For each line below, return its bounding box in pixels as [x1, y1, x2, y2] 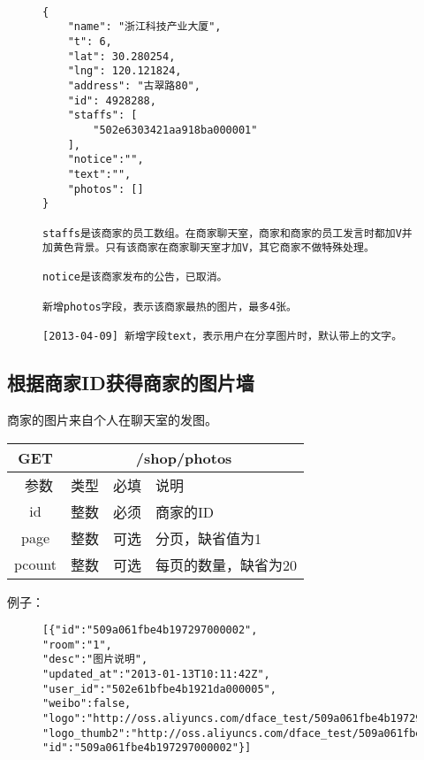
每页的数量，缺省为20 [155, 554, 298, 575]
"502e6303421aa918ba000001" [93, 123, 258, 136]
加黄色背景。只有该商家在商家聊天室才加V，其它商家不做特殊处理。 [42, 242, 375, 255]
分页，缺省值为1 [155, 527, 262, 549]
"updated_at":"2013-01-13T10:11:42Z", [42, 668, 270, 681]
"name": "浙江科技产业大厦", [67, 20, 222, 34]
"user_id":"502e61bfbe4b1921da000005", [42, 682, 276, 695]
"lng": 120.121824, [67, 65, 182, 78]
